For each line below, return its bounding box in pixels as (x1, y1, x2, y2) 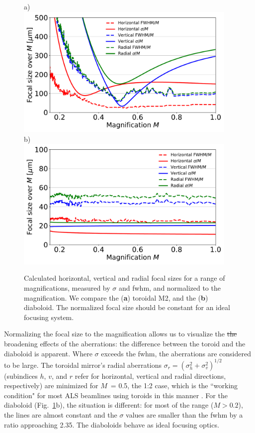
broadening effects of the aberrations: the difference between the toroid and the (4, 338, 246, 348)
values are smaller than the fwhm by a (126, 410, 243, 420)
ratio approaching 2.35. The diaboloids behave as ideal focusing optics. (4, 419, 219, 430)
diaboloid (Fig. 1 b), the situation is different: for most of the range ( (4, 400, 214, 410)
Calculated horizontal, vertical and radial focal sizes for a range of (24, 273, 225, 283)
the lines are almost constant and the (4, 410, 117, 420)
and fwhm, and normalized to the (118, 283, 221, 293)
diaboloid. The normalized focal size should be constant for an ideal (24, 302, 230, 313)
